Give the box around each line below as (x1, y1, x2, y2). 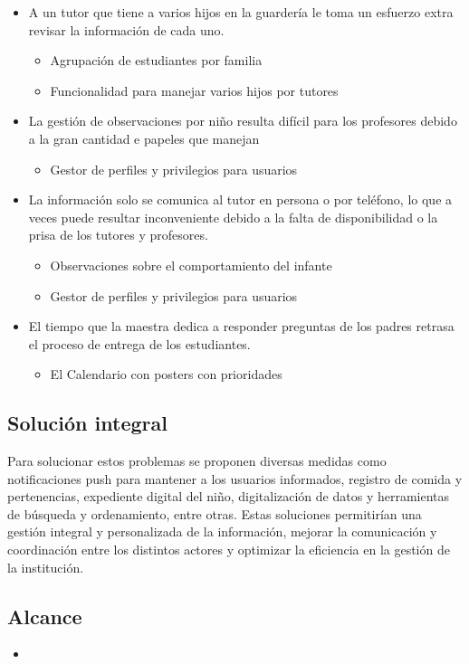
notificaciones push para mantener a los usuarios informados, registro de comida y (7, 469, 463, 488)
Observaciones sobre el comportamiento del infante (50, 255, 332, 274)
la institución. (7, 557, 84, 576)
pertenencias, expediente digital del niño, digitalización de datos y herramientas (7, 487, 450, 506)
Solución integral (7, 409, 167, 437)
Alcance (7, 602, 82, 630)
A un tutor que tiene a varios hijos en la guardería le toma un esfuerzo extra (28, 3, 454, 21)
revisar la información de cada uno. (28, 20, 225, 39)
